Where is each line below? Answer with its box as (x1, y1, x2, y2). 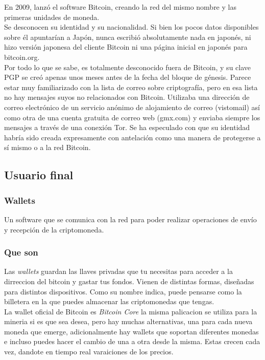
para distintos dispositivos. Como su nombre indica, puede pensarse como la (4, 286, 242, 297)
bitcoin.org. (4, 51, 40, 62)
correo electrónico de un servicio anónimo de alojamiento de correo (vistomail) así (4, 101, 260, 112)
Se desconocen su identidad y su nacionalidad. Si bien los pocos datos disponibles (4, 22, 259, 32)
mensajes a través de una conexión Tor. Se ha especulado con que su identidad (4, 122, 250, 133)
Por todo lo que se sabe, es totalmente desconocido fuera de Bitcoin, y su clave (4, 61, 251, 72)
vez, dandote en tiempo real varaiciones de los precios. (4, 346, 174, 357)
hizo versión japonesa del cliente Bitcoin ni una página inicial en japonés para (4, 41, 248, 52)
